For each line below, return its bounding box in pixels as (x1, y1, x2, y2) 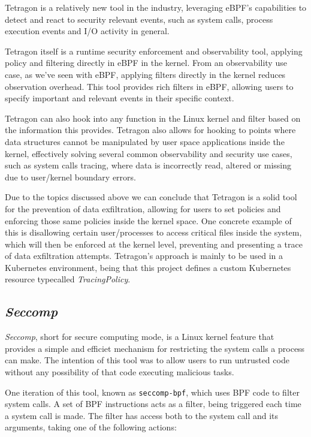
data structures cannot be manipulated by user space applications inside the (5, 135, 285, 147)
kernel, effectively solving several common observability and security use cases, (5, 147, 292, 159)
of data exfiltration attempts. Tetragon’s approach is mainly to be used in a (5, 249, 283, 262)
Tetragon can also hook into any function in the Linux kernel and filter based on (5, 111, 301, 124)
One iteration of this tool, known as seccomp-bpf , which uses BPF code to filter (5, 385, 300, 398)
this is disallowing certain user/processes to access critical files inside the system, (5, 226, 302, 239)
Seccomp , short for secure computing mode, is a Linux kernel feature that (5, 330, 274, 343)
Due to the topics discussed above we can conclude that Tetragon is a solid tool (5, 191, 297, 203)
